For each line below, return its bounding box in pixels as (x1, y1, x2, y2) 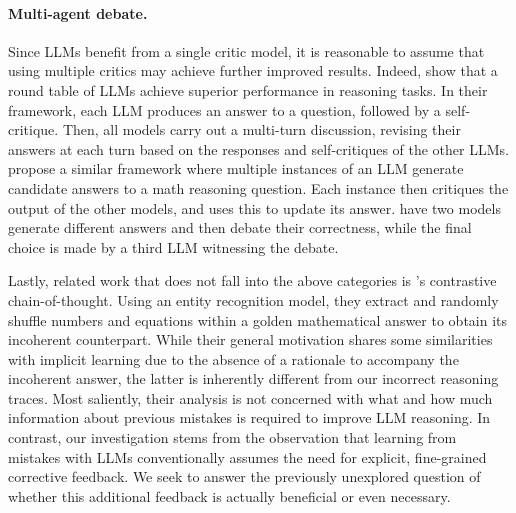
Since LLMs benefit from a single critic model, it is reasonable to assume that (8, 40, 485, 61)
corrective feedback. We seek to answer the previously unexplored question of (8, 466, 481, 487)
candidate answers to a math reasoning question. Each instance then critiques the (8, 177, 509, 198)
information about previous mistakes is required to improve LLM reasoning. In (8, 407, 491, 428)
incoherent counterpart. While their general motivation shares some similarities (8, 329, 493, 350)
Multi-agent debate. (8, 2, 148, 23)
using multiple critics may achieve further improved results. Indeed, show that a (8, 60, 498, 81)
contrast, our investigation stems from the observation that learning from (8, 427, 457, 448)
